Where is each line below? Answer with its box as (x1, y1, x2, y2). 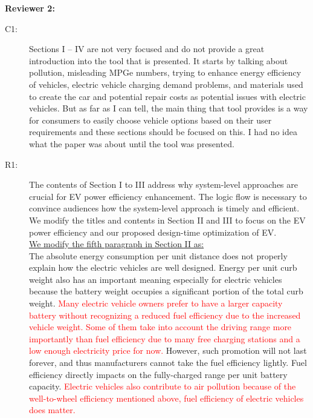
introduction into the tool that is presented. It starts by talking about (29, 54, 288, 67)
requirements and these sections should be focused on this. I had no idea (29, 125, 297, 138)
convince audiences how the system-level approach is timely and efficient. (29, 202, 300, 214)
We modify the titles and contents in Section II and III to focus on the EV (29, 213, 306, 226)
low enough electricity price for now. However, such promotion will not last (29, 344, 307, 357)
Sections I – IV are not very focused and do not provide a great (29, 42, 265, 55)
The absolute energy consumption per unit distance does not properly (29, 249, 288, 262)
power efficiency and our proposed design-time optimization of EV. (29, 225, 277, 238)
